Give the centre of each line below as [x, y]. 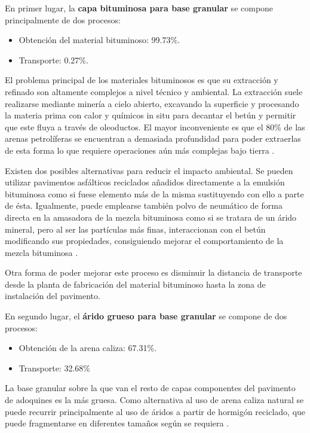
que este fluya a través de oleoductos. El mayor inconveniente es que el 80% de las [155, 126]
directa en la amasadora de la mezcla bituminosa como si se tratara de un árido [151, 217]
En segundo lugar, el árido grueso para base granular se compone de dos [146, 316]
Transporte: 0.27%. [53, 60]
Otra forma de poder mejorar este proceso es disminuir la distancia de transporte [154, 272]
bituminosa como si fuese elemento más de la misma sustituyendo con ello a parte [154, 193]
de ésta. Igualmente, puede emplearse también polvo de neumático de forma [144, 205]
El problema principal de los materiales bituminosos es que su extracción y [142, 80]
